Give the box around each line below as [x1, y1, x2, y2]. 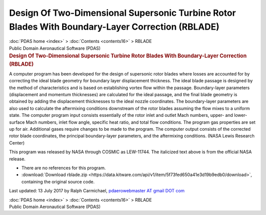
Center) [9, 140, 25, 145]
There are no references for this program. [21, 165, 106, 171]
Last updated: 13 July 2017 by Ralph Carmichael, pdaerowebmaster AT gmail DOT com [9, 188, 185, 194]
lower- [234, 112, 247, 118]
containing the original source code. [21, 179, 95, 184]
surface [9, 119, 25, 125]
